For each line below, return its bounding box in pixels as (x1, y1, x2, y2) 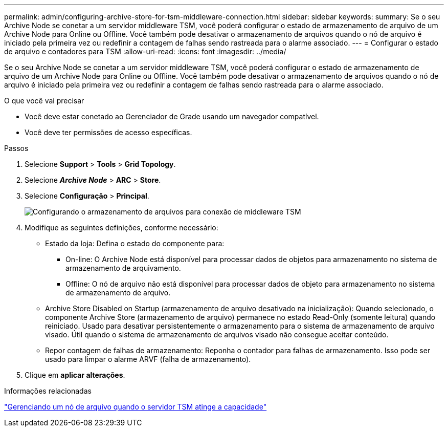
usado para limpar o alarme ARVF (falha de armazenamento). (45, 355, 251, 363)
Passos (4, 144, 29, 153)
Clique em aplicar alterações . (25, 371, 125, 379)
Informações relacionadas (4, 386, 92, 395)
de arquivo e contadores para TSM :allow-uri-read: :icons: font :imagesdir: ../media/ (4, 47, 286, 56)
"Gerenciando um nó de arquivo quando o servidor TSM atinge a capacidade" (4, 402, 267, 411)
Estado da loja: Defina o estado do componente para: (45, 239, 225, 248)
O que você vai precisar (4, 96, 84, 105)
